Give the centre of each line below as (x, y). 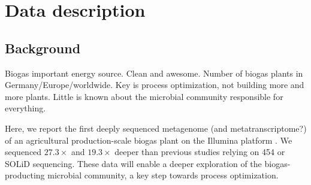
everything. (25, 108)
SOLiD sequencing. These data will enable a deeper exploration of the (133, 163)
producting (25, 175)
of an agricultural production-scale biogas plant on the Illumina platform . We (149, 140)
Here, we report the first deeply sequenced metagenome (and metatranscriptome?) (156, 128)
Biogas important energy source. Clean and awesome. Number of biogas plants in (154, 73)
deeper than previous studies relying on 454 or (200, 152)
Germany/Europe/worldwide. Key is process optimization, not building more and (155, 85)
